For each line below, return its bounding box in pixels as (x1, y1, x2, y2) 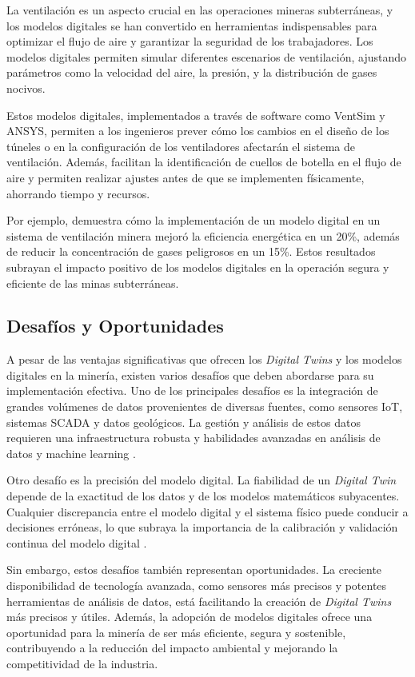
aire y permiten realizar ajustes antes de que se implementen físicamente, (6, 169, 365, 185)
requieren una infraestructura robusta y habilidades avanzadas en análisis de (6, 429, 381, 446)
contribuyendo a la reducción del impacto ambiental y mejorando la (6, 639, 338, 656)
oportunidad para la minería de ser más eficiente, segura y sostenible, (6, 623, 346, 640)
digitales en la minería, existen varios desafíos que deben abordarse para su (6, 366, 374, 383)
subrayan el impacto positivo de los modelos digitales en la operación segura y (6, 258, 389, 275)
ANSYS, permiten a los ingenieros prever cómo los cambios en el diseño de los (6, 122, 389, 139)
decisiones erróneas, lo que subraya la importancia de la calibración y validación (6, 519, 398, 536)
